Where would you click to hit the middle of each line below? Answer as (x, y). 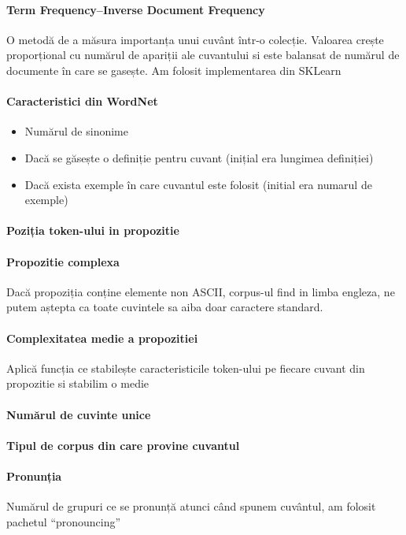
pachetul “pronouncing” (64, 521)
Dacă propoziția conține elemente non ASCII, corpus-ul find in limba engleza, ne (201, 291)
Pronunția (34, 476)
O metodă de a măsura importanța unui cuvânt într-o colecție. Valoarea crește (195, 39)
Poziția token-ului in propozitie (93, 230)
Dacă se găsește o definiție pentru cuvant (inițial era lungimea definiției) (199, 157)
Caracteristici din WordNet (82, 101)
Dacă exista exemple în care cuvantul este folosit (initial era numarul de (198, 184)
